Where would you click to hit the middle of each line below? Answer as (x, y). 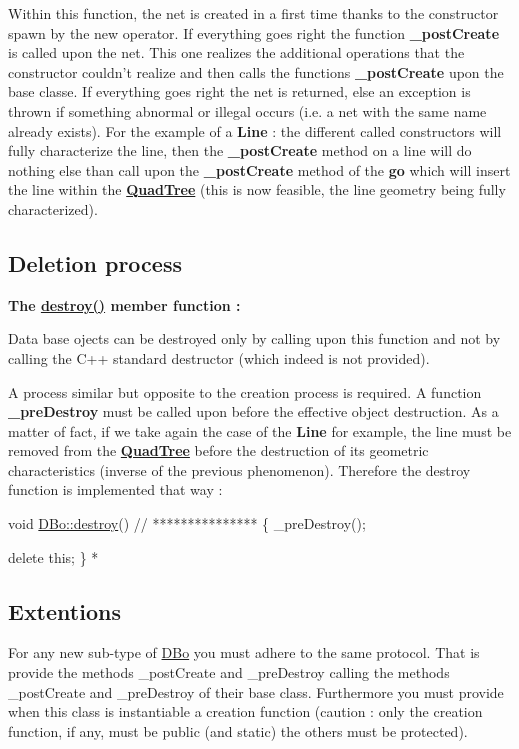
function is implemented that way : (115, 489)
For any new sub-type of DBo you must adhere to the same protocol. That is (244, 652)
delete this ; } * (53, 556)
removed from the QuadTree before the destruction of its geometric (218, 450)
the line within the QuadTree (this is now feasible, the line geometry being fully (257, 189)
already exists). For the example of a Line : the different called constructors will (255, 130)
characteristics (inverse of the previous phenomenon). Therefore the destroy (239, 469)
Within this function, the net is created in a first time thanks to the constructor (253, 13)
